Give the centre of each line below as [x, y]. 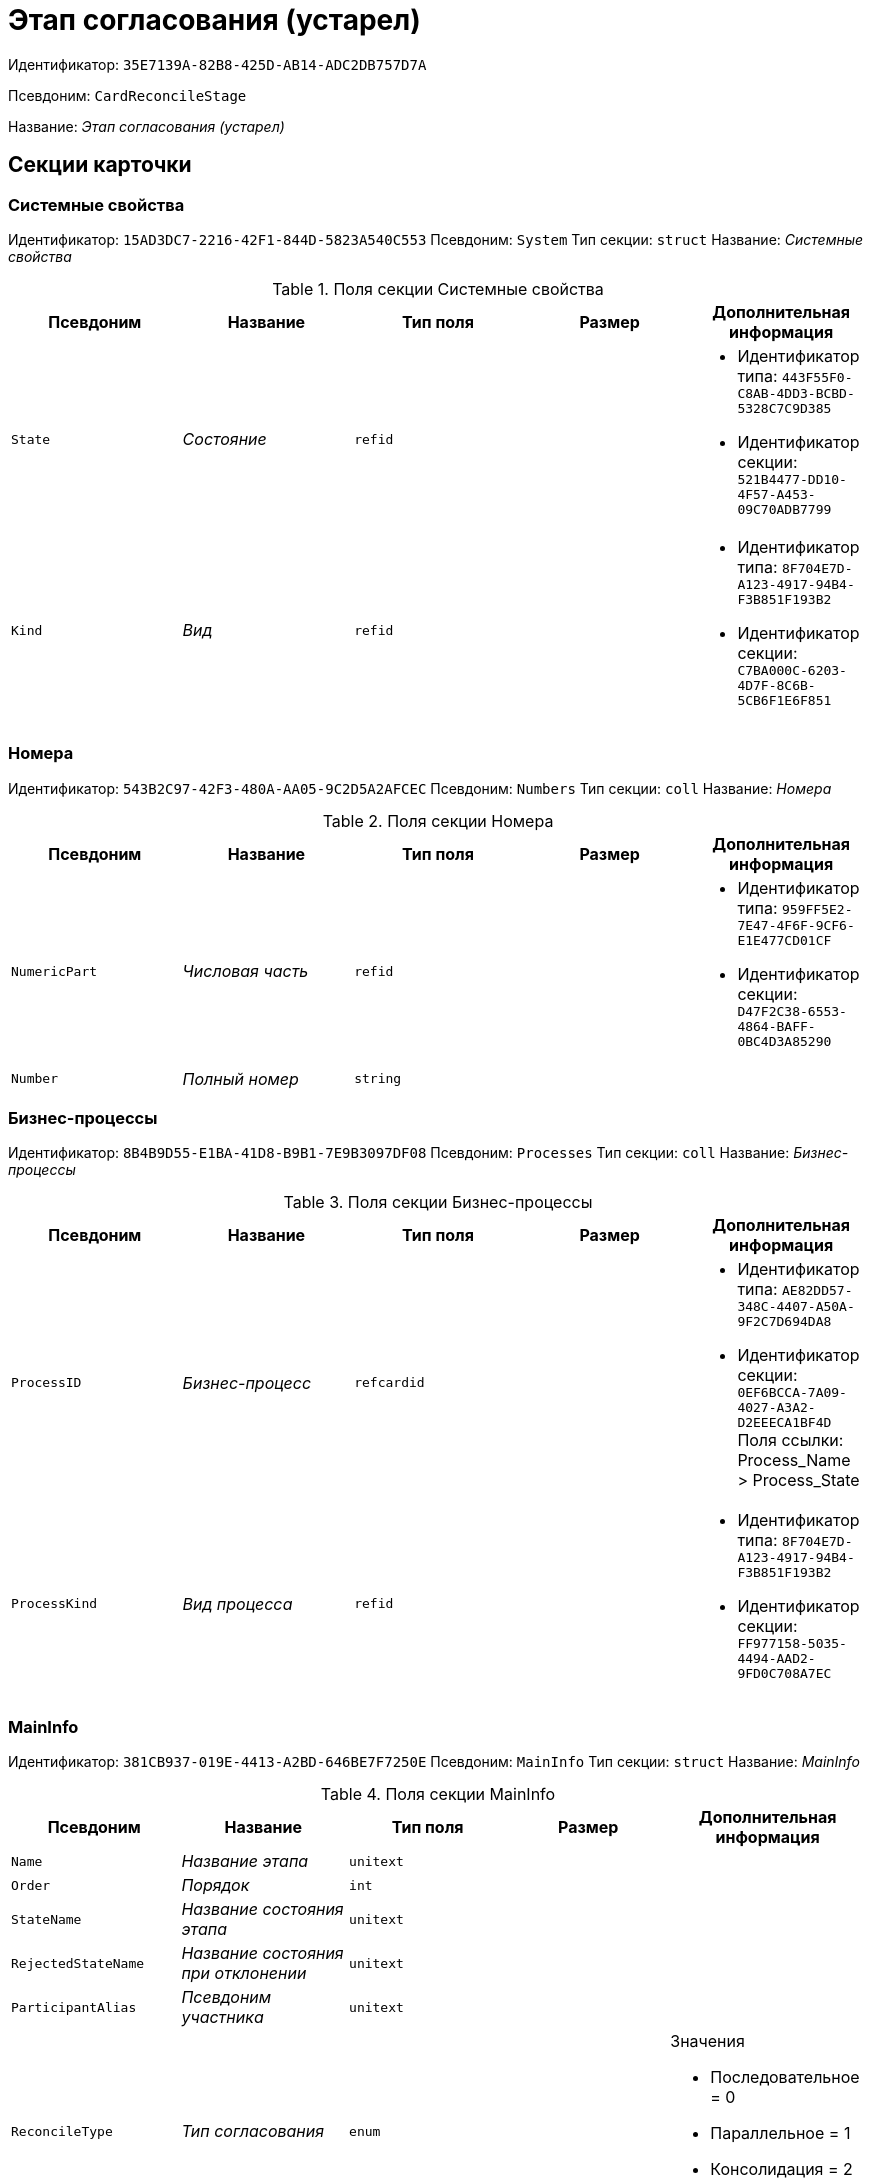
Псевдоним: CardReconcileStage [127, 95]
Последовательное [785, 2077]
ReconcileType [62, 2131]
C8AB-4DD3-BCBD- [796, 393]
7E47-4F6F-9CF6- [796, 925]
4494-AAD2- [776, 1659]
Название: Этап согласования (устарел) [146, 126]
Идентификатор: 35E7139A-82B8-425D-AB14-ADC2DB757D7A [217, 64]
